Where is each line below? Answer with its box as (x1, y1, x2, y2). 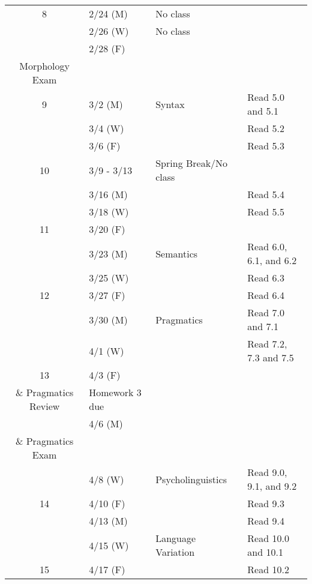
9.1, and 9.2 (247, 479, 297, 493)
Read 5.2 (247, 121, 284, 135)
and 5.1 (247, 104, 278, 118)
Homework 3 (89, 385, 142, 399)
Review (29, 399, 60, 413)
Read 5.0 (247, 90, 284, 104)
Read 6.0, (247, 239, 287, 253)
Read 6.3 (247, 271, 284, 284)
